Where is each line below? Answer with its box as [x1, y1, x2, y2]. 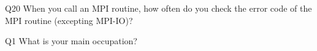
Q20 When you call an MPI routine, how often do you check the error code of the [5, 2, 312, 14]
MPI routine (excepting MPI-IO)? [5, 14, 133, 26]
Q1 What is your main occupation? [5, 34, 137, 47]
